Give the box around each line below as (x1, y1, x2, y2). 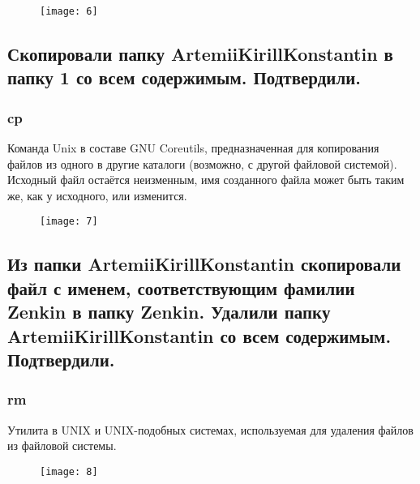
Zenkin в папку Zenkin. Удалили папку (7, 299, 331, 324)
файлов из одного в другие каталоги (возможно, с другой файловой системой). (7, 155, 397, 172)
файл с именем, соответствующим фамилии (7, 275, 355, 300)
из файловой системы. (7, 437, 117, 454)
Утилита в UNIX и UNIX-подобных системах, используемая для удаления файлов (7, 421, 414, 438)
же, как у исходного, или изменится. (7, 186, 187, 203)
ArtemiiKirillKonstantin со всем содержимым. (7, 323, 392, 348)
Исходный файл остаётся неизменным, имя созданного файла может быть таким (7, 171, 405, 188)
